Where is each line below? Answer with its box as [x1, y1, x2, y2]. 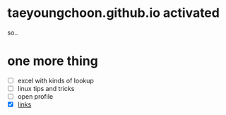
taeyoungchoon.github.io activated [7, 5, 220, 21]
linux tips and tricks [17, 84, 75, 92]
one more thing [7, 53, 99, 69]
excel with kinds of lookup [17, 76, 94, 85]
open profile [17, 92, 54, 100]
